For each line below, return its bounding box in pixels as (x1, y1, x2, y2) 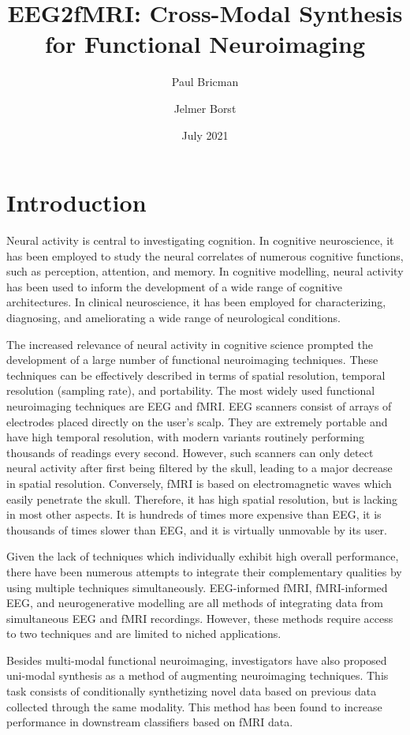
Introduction (6, 186, 147, 219)
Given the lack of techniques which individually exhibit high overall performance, (6, 548, 399, 564)
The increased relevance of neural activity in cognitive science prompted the (6, 336, 373, 352)
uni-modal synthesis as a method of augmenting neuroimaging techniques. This (6, 667, 389, 684)
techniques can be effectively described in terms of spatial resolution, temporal (6, 366, 386, 383)
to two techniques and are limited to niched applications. (6, 625, 281, 642)
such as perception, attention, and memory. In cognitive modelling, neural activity (6, 263, 404, 279)
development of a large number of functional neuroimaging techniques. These (6, 351, 378, 368)
